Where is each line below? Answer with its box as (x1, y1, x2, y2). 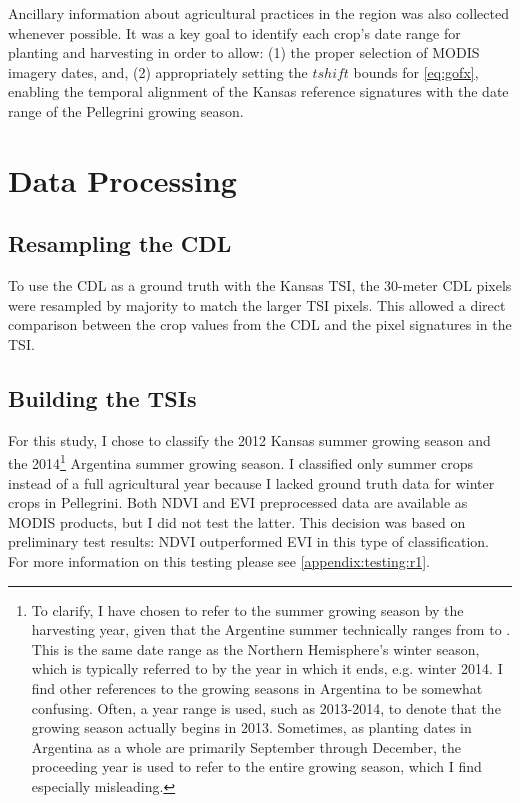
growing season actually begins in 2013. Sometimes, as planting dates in (31, 717, 472, 738)
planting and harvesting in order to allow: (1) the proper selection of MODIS (8, 42, 480, 63)
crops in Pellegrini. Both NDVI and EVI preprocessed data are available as (8, 492, 468, 513)
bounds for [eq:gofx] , (353, 61, 479, 82)
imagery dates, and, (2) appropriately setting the (8, 61, 308, 82)
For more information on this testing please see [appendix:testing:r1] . (8, 550, 430, 571)
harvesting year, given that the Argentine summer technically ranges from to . (31, 619, 511, 640)
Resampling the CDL (8, 228, 232, 259)
